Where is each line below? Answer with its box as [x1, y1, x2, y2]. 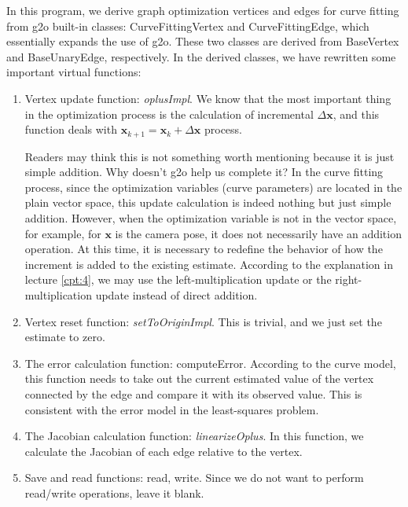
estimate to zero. [24, 329, 105, 345]
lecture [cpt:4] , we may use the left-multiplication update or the [24, 271, 332, 288]
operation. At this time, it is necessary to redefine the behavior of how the [24, 241, 383, 257]
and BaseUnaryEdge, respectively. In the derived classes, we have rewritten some [6, 48, 396, 64]
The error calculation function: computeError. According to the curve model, [24, 355, 396, 371]
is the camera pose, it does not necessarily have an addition [115, 225, 402, 241]
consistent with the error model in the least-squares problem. [24, 401, 319, 417]
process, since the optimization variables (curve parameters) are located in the [24, 178, 402, 195]
